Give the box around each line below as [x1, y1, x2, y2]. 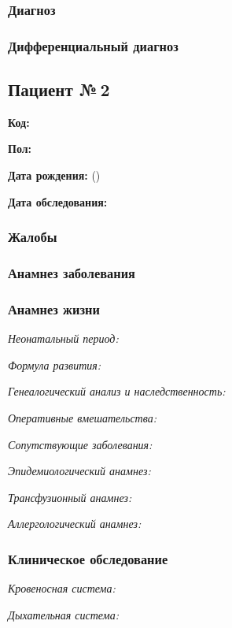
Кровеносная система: [8, 580, 116, 596]
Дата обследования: [8, 193, 108, 210]
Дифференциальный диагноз [8, 35, 179, 55]
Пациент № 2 [8, 77, 110, 102]
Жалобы [8, 227, 57, 247]
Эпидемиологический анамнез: [8, 463, 151, 479]
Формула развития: [8, 356, 101, 373]
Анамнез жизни [8, 299, 100, 318]
